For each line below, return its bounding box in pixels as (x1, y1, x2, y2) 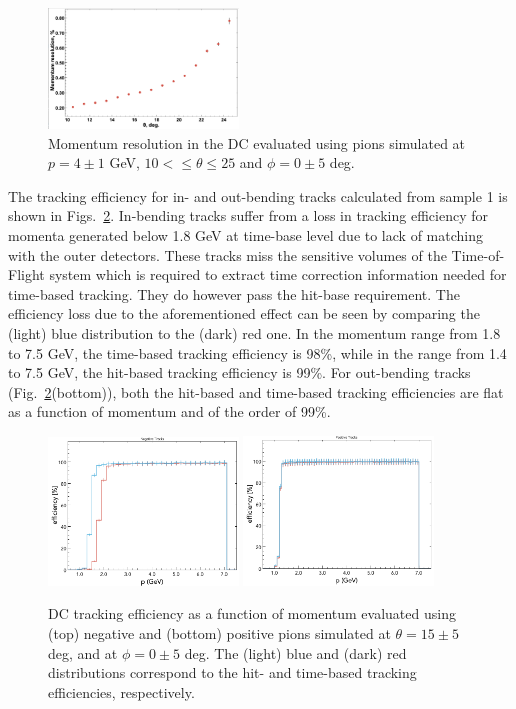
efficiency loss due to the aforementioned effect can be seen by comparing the (8, 303, 480, 324)
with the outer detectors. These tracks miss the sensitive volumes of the (8, 244, 447, 265)
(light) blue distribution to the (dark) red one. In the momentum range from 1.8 (8, 323, 501, 344)
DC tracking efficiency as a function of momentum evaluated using (48, 603, 456, 624)
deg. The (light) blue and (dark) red (184, 642, 407, 663)
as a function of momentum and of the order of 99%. (8, 401, 331, 422)
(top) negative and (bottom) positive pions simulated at (48, 623, 391, 644)
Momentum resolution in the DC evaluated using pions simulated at (48, 132, 466, 153)
